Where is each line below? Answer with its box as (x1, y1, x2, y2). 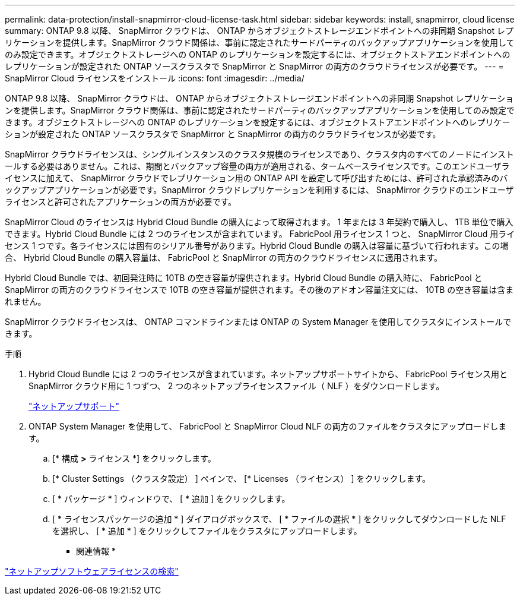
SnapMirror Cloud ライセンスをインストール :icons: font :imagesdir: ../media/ (5, 73, 305, 83)
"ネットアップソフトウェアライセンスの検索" (5, 566, 179, 576)
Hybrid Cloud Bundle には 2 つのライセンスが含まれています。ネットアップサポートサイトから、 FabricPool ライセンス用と (28, 369, 508, 379)
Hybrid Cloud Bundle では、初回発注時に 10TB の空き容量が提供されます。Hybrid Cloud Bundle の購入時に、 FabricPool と (5, 273, 483, 283)
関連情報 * (76, 546, 116, 556)
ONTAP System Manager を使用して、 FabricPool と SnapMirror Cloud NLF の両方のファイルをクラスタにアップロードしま (28, 421, 507, 431)
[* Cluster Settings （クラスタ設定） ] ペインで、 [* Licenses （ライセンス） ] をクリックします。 (52, 473, 431, 484)
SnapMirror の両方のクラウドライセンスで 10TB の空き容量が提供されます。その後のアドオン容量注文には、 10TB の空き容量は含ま (5, 285, 514, 295)
